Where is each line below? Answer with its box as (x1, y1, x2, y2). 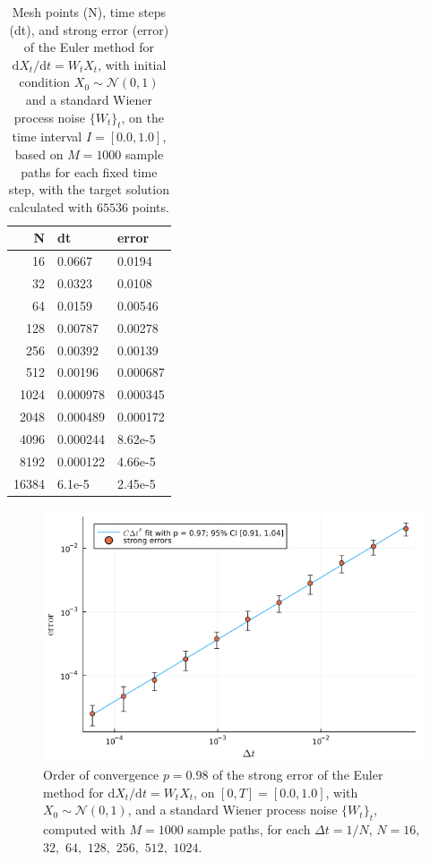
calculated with (8, 197, 93, 216)
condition (19, 73, 71, 91)
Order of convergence (43, 764, 159, 783)
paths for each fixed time (21, 162, 158, 181)
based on (14, 144, 64, 163)
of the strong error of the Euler (212, 764, 383, 783)
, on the (121, 107, 164, 126)
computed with (43, 819, 125, 838)
